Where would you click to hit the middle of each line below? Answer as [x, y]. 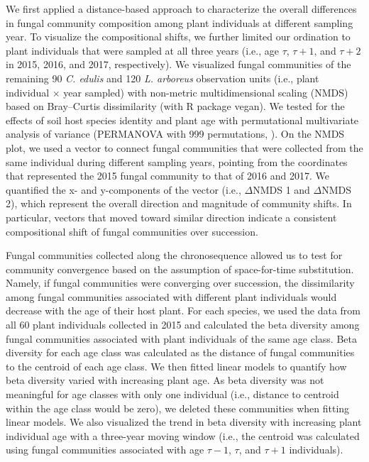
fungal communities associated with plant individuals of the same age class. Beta [181, 338]
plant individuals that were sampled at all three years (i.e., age [142, 50]
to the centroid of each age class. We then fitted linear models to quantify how [176, 366]
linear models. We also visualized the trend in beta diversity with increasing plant [184, 422]
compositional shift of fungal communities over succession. [132, 231]
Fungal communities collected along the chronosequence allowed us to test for [174, 255]
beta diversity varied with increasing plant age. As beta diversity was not [165, 380]
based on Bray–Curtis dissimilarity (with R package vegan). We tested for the [175, 106]
